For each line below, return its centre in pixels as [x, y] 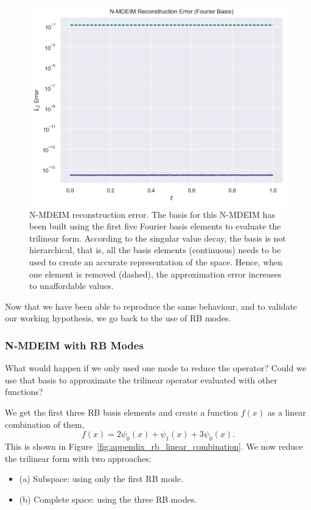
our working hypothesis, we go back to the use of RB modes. [118, 318]
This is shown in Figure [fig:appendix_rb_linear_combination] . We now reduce [154, 446]
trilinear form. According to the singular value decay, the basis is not [158, 238]
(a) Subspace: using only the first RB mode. [101, 479]
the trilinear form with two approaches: [78, 458]
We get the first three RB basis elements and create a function [122, 412]
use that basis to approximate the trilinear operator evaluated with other [141, 379]
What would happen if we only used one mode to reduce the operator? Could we [155, 368]
